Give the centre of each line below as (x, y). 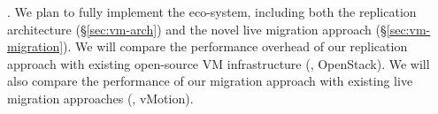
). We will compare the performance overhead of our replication (235, 46)
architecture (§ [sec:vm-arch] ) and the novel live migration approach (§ (197, 29)
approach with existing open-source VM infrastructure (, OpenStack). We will (219, 63)
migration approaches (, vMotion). (100, 98)
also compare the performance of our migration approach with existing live (210, 81)
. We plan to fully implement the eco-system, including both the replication (212, 11)
